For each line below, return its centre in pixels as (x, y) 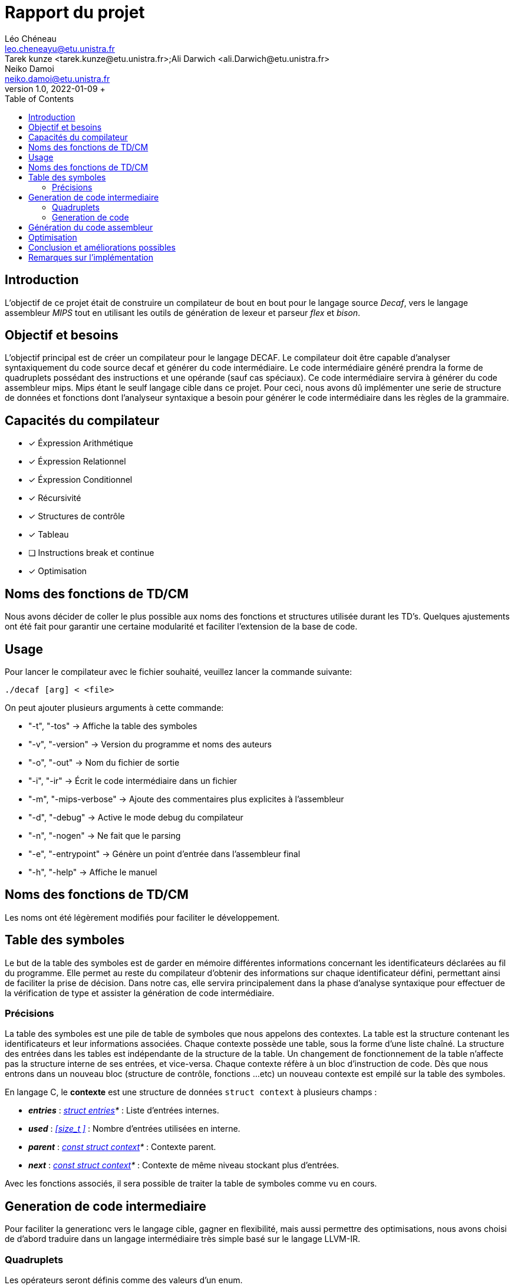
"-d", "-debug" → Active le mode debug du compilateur (136, 817)
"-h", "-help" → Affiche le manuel (93, 872)
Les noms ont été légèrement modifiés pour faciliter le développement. (142, 917)
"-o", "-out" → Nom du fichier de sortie (104, 762)
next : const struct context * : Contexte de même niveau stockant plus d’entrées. (184, 1165)
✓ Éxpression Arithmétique (81, 443)
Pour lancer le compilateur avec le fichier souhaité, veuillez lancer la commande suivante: (178, 671)
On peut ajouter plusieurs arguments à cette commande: (114, 707)
